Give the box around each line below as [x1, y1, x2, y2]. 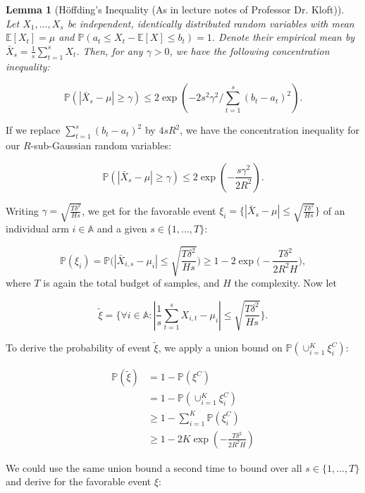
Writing [6, 203, 39, 218]
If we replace [6, 123, 61, 137]
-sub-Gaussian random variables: [30, 137, 171, 152]
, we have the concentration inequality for [180, 123, 360, 137]
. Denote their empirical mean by [211, 30, 355, 44]
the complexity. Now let [234, 275, 338, 290]
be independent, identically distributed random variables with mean [67, 15, 354, 30]
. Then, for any [76, 43, 143, 58]
